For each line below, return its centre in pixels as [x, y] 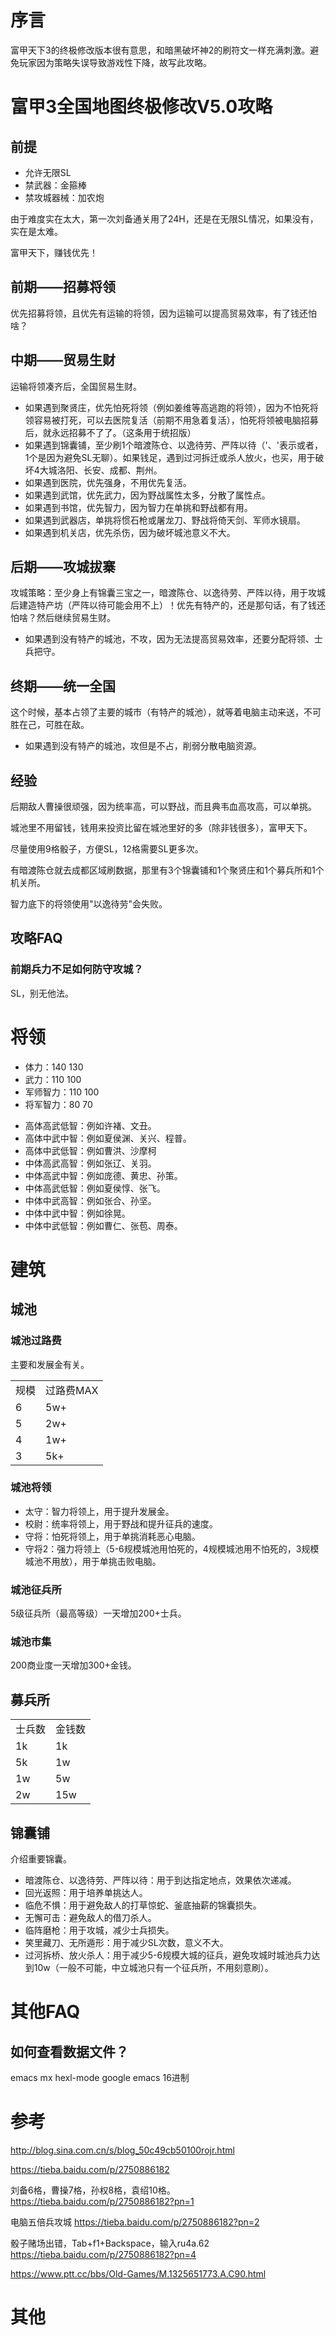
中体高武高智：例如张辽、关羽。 [90, 1163]
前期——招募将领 [63, 287]
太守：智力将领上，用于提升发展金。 [99, 1511]
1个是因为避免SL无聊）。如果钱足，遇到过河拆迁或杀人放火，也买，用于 [170, 457]
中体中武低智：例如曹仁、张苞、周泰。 [103, 1225]
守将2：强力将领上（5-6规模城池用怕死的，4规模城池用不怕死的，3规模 [172, 1548]
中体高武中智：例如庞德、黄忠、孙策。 [103, 1175]
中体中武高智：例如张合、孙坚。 [90, 1200]
